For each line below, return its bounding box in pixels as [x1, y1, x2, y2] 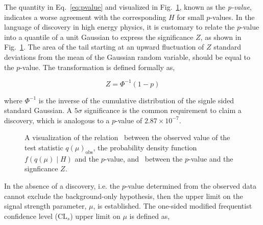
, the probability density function [93, 142, 197, 153]
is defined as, [129, 210, 170, 221]
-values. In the [210, 11, 255, 22]
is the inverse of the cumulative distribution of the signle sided [38, 95, 234, 105]
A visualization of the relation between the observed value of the [25, 132, 230, 143]
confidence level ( [4, 210, 58, 221]
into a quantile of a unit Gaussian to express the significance [4, 31, 194, 42]
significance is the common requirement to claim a [84, 105, 242, 116]
